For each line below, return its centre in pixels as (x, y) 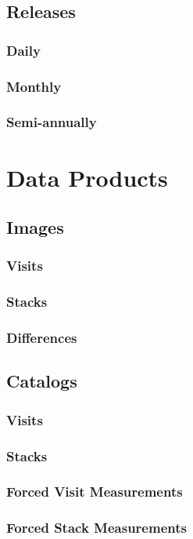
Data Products (87, 177)
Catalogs (42, 381)
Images (35, 227)
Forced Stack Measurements (96, 528)
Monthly (34, 86)
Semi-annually (52, 122)
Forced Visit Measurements (95, 492)
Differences (42, 338)
